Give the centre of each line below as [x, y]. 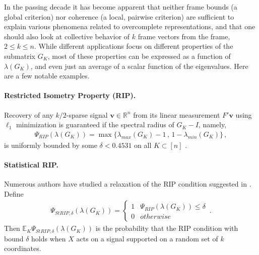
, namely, [212, 124]
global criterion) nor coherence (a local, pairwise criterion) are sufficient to [119, 16]
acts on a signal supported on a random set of [147, 238]
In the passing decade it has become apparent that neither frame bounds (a [121, 7]
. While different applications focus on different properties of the [134, 46]
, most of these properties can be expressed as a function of [139, 56]
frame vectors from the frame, [184, 36]
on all [143, 145]
